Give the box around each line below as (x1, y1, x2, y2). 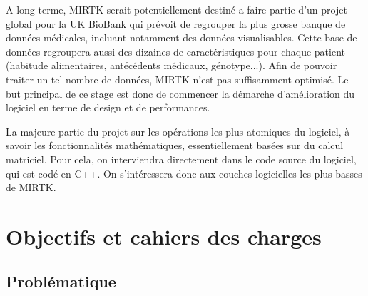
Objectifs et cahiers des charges (6, 221, 322, 250)
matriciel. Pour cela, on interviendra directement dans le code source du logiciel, (6, 151, 357, 166)
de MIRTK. (6, 180, 56, 195)
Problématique (6, 270, 116, 292)
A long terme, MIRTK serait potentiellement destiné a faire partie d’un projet (6, 2, 347, 16)
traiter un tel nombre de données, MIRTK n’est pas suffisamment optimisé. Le (6, 71, 349, 86)
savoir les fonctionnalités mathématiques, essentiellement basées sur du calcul (6, 138, 344, 153)
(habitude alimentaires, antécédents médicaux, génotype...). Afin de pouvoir (6, 58, 337, 73)
